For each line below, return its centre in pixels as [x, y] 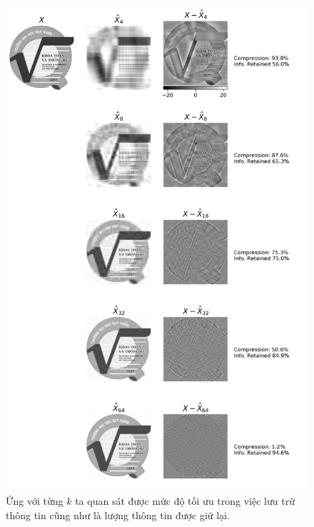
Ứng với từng [35, 501]
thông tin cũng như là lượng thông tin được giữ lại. [118, 515]
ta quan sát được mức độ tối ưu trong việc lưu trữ [185, 501]
